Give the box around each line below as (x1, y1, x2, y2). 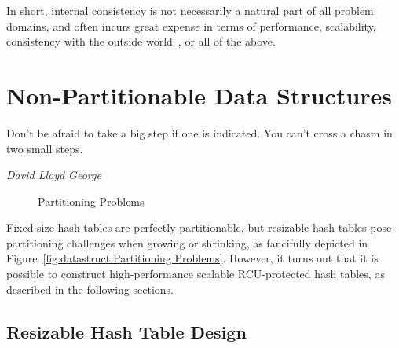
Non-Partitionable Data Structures (6, 79, 393, 111)
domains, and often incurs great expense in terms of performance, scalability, (6, 17, 376, 34)
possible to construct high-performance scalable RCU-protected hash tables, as (6, 266, 385, 282)
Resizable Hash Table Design (6, 319, 247, 343)
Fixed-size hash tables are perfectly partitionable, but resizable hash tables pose (6, 219, 392, 236)
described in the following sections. (6, 280, 174, 297)
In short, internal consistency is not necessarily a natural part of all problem (6, 2, 374, 18)
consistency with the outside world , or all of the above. (6, 33, 276, 49)
